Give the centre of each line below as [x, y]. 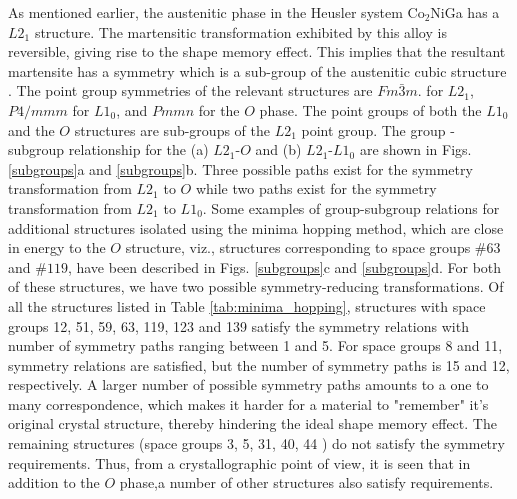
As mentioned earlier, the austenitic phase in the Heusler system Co [216, 12]
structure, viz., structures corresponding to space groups [298, 247]
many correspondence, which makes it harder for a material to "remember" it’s [248, 403]
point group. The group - [378, 129]
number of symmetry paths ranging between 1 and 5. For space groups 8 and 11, [255, 345]
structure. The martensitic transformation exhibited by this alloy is [240, 31]
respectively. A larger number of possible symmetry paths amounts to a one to [248, 384]
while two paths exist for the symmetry [316, 188]
